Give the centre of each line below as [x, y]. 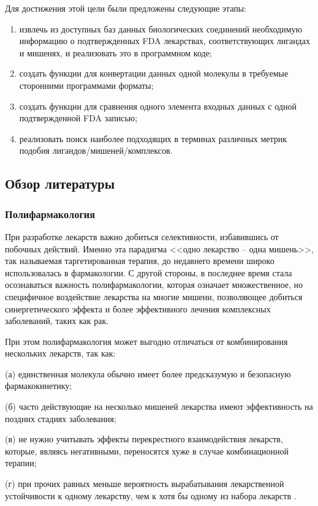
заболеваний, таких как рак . [57, 321]
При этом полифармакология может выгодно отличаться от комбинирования [146, 341]
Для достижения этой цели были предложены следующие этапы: [126, 8]
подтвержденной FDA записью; [78, 118]
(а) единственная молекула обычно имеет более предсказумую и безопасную [148, 373]
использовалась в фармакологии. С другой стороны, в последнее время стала [149, 272]
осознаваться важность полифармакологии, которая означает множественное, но [154, 285]
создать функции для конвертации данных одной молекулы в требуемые [154, 73]
